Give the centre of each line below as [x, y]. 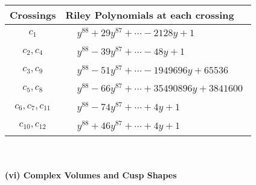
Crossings [33, 15]
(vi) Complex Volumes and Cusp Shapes [91, 175]
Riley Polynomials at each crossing [150, 15]
